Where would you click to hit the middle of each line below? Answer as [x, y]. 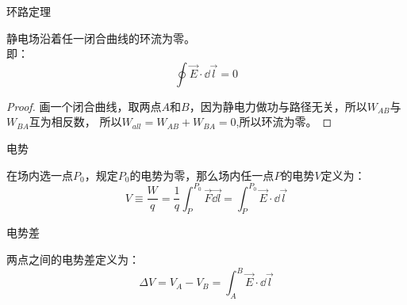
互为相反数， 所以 [75, 122]
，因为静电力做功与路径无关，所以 [278, 106]
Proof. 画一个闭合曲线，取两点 [84, 106]
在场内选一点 [40, 175]
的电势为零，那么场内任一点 [202, 175]
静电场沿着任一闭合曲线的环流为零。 [101, 38]
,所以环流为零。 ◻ [284, 122]
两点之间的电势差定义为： [73, 259]
